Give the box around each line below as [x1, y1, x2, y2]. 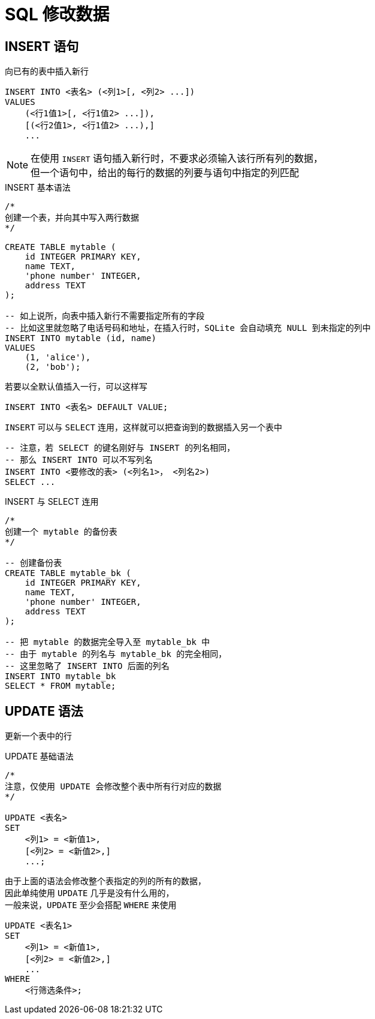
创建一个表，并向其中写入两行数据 [5, 213, 139, 223]
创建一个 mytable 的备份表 [5, 527, 117, 537]
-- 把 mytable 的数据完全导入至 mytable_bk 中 [5, 637, 210, 647]
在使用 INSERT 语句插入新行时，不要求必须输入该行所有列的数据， [31, 152, 323, 165]
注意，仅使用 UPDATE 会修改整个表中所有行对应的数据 [5, 782, 222, 792]
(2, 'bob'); [25, 362, 81, 372]
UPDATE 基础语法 [5, 751, 74, 762]
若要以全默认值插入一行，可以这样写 [5, 381, 147, 392]
